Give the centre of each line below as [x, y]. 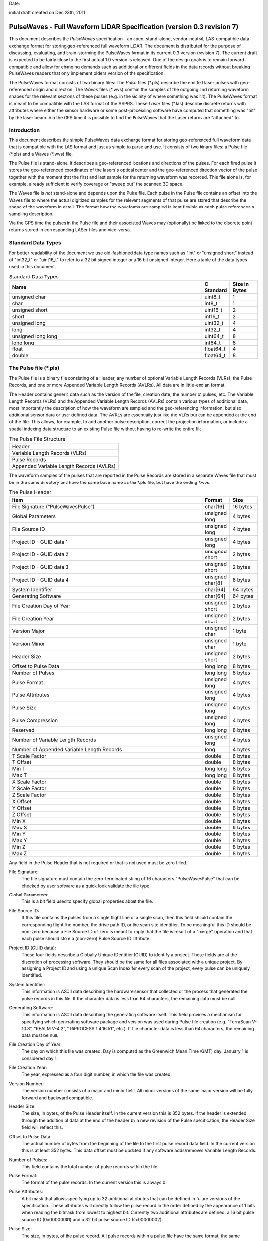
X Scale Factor [29, 782]
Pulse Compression [35, 720]
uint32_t [214, 323]
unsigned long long [34, 336]
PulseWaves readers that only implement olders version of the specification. [87, 73]
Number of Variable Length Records [54, 740]
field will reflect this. [42, 1127]
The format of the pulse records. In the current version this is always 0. [94, 1182]
